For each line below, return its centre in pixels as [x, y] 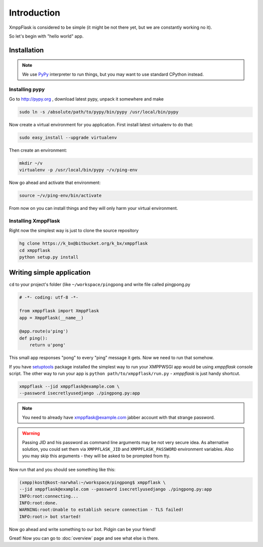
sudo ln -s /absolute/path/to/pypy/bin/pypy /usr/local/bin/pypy [99, 112]
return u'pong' [47, 345]
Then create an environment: [38, 150]
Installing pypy [27, 89]
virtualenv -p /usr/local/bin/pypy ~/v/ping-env [78, 170]
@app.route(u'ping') [44, 331]
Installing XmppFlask [35, 221]
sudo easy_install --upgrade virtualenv [68, 137]
